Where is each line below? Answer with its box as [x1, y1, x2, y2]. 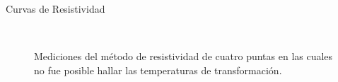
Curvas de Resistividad [6, 1, 105, 16]
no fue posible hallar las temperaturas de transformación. [34, 62, 282, 77]
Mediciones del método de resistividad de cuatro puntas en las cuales [34, 49, 333, 64]
